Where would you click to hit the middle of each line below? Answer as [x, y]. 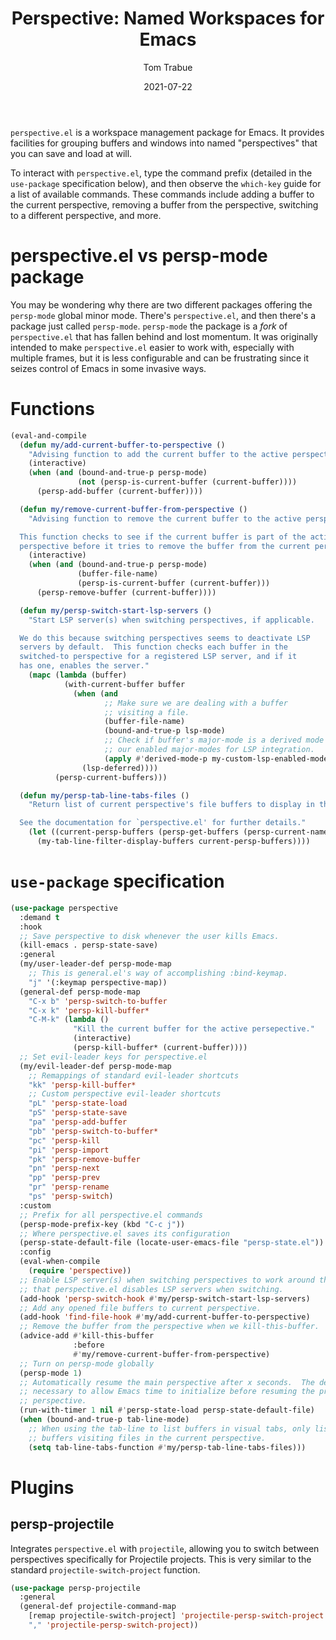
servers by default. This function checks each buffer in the [153, 647]
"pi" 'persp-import [69, 1150]
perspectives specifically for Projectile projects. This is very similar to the [161, 1559]
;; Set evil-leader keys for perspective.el [113, 1057]
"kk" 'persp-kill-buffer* [82, 1085]
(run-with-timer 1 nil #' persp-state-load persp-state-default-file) [167, 1410]
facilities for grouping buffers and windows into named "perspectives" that [164, 143]
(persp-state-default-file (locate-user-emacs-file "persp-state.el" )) [172, 1243]
